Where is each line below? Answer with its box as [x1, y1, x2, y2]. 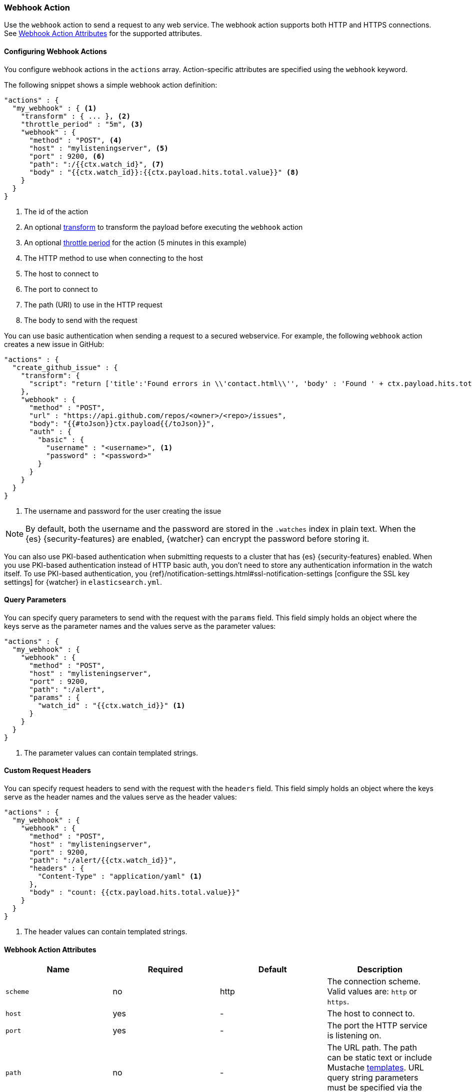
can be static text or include [327, 1052, 432, 1063]
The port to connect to [24, 284, 98, 293]
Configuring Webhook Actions [4, 47, 107, 56]
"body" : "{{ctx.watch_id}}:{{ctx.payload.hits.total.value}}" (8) [29, 168, 299, 176]
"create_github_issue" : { [12, 363, 118, 372]
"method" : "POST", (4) [29, 136, 122, 144]
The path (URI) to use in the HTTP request [24, 300, 162, 309]
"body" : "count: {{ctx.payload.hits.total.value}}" [29, 888, 240, 897]
